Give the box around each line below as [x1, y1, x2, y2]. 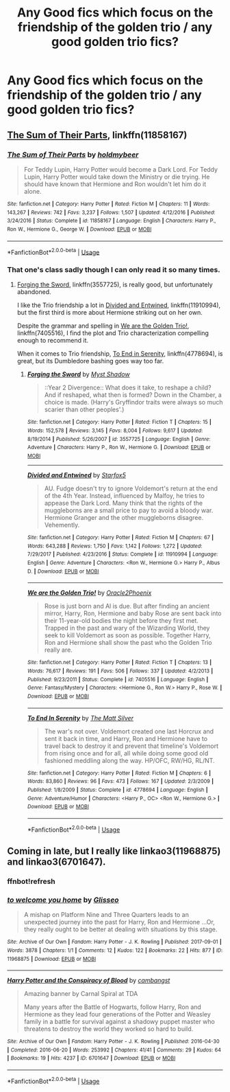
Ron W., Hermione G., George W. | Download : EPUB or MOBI [7, 225, 152, 233]
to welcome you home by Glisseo [7, 895, 119, 905]
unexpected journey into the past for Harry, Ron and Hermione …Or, [23, 918, 216, 926]
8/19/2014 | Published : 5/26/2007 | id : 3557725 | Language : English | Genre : [27, 435, 211, 442]
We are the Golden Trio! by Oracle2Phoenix [27, 589, 152, 597]
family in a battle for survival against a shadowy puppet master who [23, 1018, 216, 1026]
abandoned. [16, 288, 51, 296]
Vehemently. [44, 521, 80, 530]
